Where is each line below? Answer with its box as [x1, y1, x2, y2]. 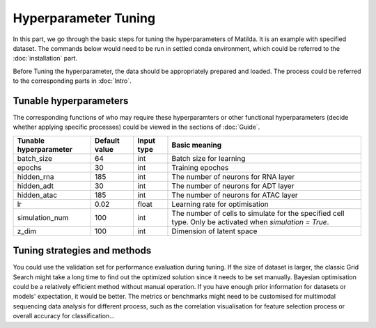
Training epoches [171, 162, 229, 172]
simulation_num [17, 212, 69, 222]
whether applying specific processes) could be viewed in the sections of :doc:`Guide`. [13, 123, 260, 132]
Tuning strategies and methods [13, 244, 152, 257]
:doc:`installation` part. [13, 54, 78, 63]
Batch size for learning [171, 153, 246, 163]
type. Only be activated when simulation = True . [171, 217, 329, 226]
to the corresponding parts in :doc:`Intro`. [13, 77, 132, 85]
